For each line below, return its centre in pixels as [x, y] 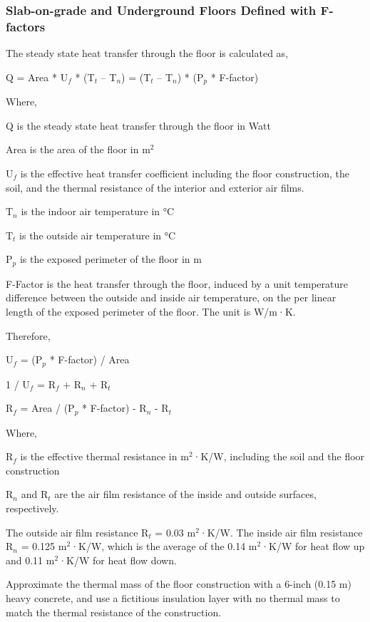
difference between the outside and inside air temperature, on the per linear [171, 297]
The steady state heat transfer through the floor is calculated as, [147, 53]
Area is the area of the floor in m [78, 149]
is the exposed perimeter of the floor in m [111, 259]
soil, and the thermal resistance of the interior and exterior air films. [155, 187]
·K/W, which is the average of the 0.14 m [164, 546]
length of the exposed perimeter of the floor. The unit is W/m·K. [151, 311]
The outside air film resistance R [77, 532]
